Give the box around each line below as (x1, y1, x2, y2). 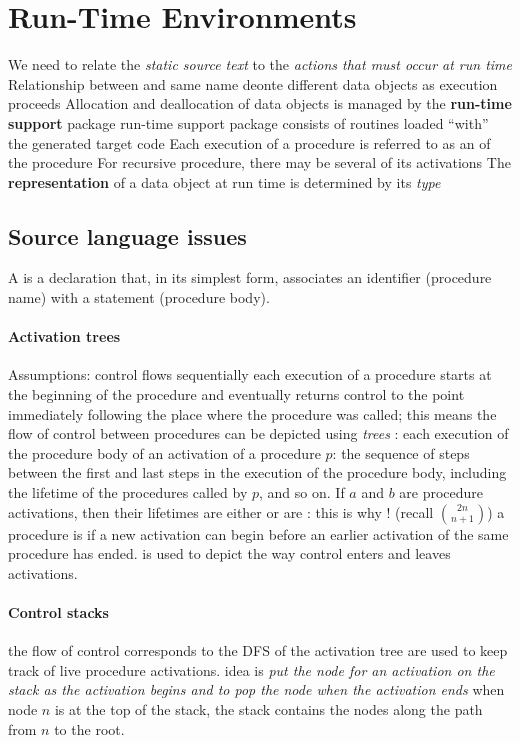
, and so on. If (259, 482, 345, 503)
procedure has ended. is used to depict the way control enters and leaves (8, 543, 451, 564)
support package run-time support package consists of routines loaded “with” (8, 112, 489, 133)
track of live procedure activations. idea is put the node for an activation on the (8, 659, 495, 680)
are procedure (399, 482, 484, 503)
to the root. (54, 718, 125, 739)
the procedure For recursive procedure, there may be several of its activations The (8, 152, 511, 173)
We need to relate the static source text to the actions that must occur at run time (8, 54, 513, 75)
